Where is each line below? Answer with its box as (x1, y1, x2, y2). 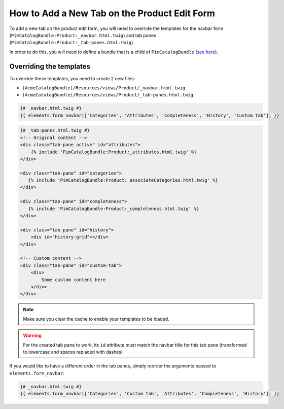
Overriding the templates (9, 62, 91, 71)
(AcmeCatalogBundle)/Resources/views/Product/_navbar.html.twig (22, 85, 186, 91)
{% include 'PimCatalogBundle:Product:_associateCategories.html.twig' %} (28, 178, 218, 183)
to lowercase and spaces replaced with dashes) (23, 349, 123, 355)
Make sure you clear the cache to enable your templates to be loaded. (23, 316, 169, 322)
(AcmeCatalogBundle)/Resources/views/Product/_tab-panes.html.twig (22, 92, 194, 98)
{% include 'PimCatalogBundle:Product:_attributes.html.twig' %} (30, 149, 197, 155)
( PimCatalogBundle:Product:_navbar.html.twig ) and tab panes (9, 32, 157, 38)
